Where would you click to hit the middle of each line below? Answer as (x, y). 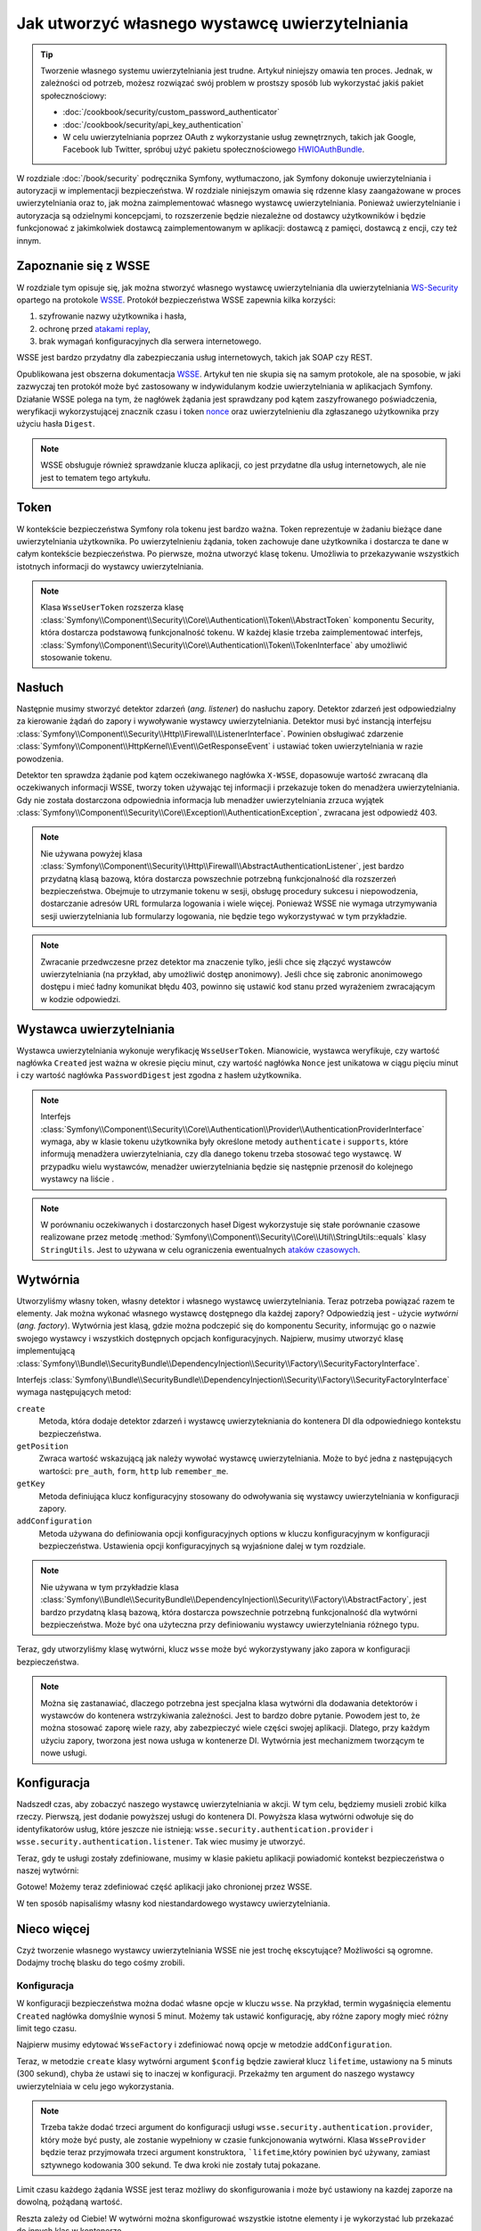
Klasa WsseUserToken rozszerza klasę (112, 608)
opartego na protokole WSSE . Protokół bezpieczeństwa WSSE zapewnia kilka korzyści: (176, 300)
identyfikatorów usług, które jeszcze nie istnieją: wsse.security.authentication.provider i (195, 1829)
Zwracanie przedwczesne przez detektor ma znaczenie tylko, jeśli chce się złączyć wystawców (216, 962)
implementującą (46, 1351)
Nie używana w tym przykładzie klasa (110, 1587)
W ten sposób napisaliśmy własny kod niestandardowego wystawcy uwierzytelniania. (173, 1903)
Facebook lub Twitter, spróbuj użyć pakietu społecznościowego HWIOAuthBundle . (214, 149)
